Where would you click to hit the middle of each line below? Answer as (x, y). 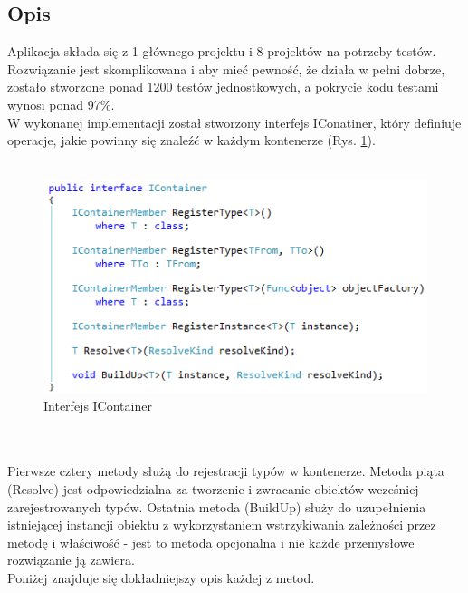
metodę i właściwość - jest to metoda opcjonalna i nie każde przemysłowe (211, 542)
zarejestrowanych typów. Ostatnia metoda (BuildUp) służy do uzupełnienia (217, 506)
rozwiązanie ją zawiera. (71, 560)
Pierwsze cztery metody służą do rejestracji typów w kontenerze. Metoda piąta (226, 471)
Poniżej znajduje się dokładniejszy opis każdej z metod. (161, 578)
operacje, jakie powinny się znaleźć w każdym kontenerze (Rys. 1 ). (191, 140)
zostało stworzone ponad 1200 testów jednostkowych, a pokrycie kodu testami (223, 87)
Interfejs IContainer (98, 405)
